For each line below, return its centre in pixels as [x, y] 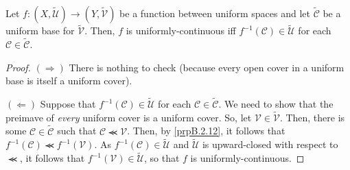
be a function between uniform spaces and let [215, 13]
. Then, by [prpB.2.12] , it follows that [206, 131]
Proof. [18, 67]
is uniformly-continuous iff [181, 31]
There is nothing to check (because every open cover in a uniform [207, 67]
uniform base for [40, 31]
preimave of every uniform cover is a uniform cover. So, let [129, 117]
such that [77, 131]
